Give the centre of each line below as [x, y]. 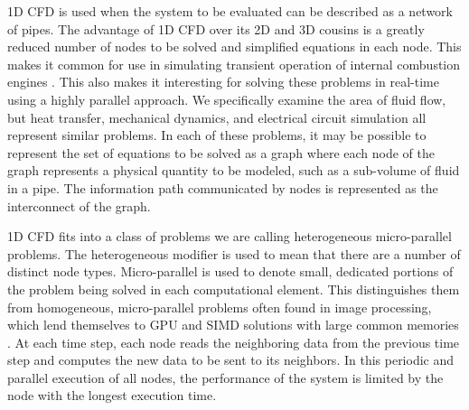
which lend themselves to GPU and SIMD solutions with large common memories [233, 325]
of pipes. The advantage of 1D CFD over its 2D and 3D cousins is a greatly [216, 28]
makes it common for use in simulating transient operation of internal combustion [234, 64]
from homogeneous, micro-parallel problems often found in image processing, [220, 307]
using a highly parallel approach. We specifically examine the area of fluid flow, [227, 99]
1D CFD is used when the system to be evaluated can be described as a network [230, 11]
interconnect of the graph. [79, 205]
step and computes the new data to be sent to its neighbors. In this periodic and [231, 360]
